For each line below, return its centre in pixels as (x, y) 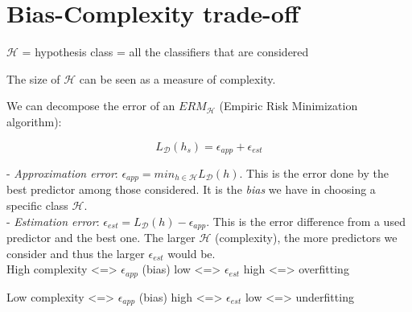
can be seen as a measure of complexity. (177, 78)
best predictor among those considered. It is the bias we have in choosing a (191, 189)
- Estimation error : (53, 221)
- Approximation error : (62, 172)
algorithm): (34, 121)
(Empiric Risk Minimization (288, 106)
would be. (192, 253)
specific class (37, 205)
